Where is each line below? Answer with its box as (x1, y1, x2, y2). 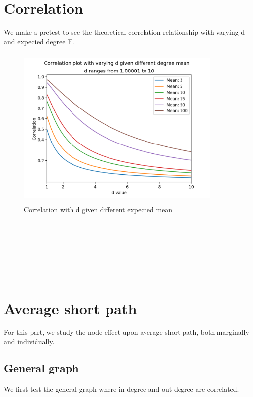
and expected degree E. (4, 36, 74, 46)
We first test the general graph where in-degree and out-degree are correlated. (4, 383, 239, 394)
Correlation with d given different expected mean (24, 204, 173, 215)
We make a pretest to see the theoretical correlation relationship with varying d (4, 27, 245, 37)
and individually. (4, 336, 55, 347)
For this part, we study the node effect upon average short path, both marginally (4, 326, 249, 337)
